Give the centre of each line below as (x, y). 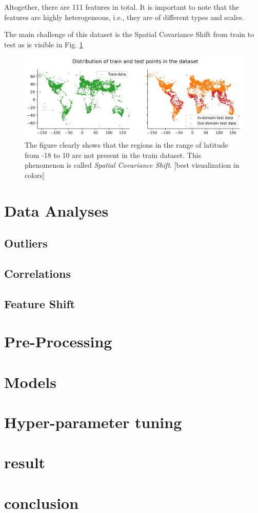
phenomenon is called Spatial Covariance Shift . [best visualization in (132, 165)
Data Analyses (56, 210)
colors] (35, 175)
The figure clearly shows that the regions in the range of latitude (126, 145)
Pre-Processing (58, 341)
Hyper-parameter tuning (93, 422)
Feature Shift (40, 303)
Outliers (26, 243)
